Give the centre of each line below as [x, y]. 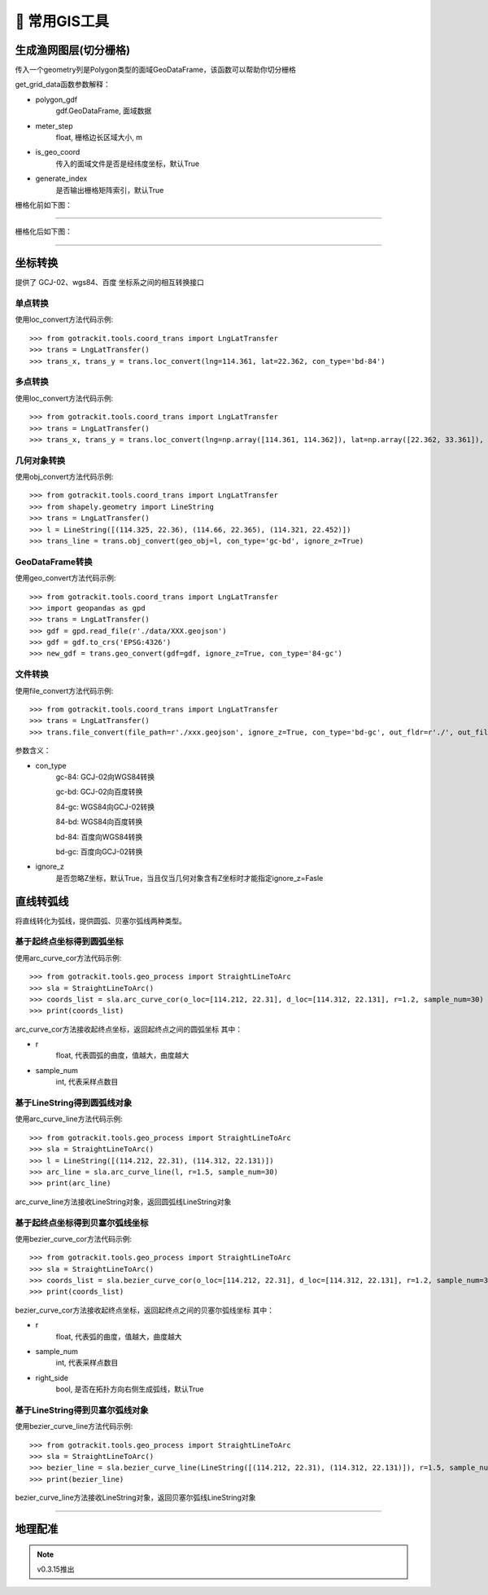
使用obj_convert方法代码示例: [64, 477]
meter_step [54, 125]
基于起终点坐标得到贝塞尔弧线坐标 [82, 1223]
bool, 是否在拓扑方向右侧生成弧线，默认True [130, 1389]
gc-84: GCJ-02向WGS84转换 [105, 777]
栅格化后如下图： [44, 231]
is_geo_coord [58, 152]
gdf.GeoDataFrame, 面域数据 [104, 111]
